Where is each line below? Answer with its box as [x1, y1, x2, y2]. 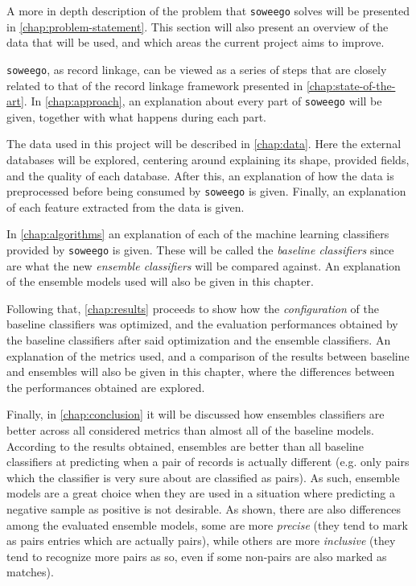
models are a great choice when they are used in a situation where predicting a [6, 485, 395, 501]
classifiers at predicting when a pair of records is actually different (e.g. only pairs [6, 453, 410, 470]
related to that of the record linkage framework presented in [6, 76, 303, 93]
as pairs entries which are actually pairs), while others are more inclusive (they [6, 532, 396, 549]
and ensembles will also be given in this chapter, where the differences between [6, 363, 395, 380]
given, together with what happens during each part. [6, 108, 267, 125]
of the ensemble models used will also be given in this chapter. [6, 273, 314, 290]
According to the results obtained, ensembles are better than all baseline [6, 437, 364, 454]
